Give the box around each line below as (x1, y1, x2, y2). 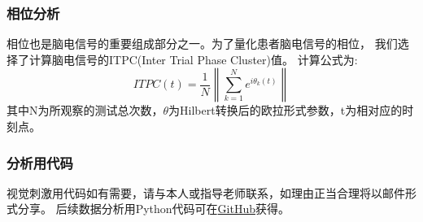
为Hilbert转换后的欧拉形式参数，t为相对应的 (168, 102, 403, 119)
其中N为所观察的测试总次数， (7, 102, 164, 119)
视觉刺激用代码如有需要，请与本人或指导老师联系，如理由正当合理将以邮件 (7, 184, 405, 201)
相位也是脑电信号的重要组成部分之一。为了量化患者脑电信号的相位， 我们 (7, 35, 398, 52)
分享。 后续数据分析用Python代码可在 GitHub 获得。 (17, 200, 290, 217)
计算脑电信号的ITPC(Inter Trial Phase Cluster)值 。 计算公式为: (28, 50, 358, 67)
